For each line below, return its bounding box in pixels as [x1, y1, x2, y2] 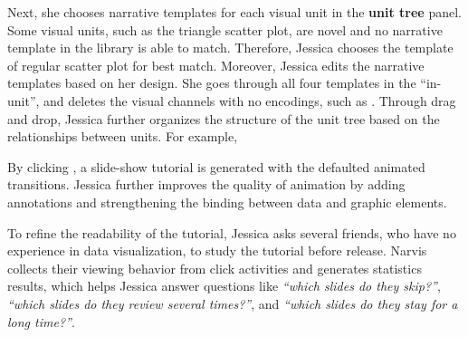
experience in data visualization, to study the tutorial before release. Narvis [7, 241, 427, 260]
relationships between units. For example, [7, 127, 238, 146]
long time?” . [7, 312, 75, 331]
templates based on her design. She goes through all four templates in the [7, 73, 416, 92]
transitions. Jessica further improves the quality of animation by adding [7, 175, 406, 194]
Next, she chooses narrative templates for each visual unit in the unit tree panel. [7, 3, 462, 21]
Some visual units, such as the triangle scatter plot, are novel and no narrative [7, 20, 443, 39]
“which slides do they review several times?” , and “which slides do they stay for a [7, 294, 458, 313]
